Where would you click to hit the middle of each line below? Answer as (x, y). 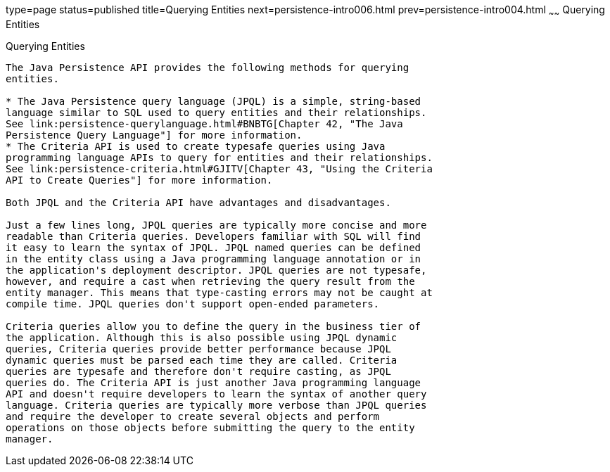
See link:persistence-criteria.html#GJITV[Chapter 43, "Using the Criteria (219, 168)
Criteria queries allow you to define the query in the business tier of (214, 326)
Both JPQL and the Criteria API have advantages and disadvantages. (198, 202)
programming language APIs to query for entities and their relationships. (219, 157)
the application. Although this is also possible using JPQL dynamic (202, 337)
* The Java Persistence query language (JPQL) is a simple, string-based (214, 101)
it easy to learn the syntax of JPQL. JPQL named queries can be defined (214, 247)
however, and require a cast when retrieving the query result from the (210, 281)
